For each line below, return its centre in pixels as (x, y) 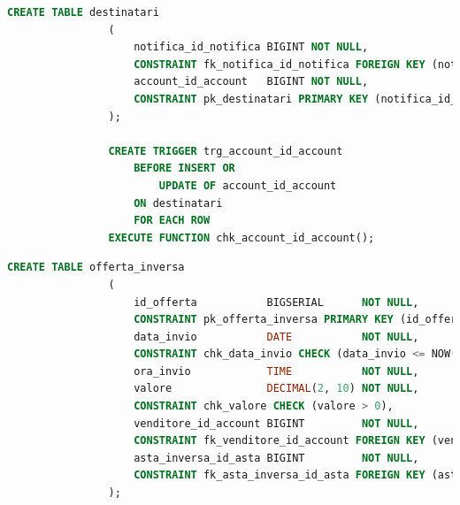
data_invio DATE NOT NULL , (276, 337)
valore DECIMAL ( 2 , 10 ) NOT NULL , (276, 389)
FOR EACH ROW (172, 221)
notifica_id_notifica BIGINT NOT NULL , (251, 47)
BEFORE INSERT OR (184, 168)
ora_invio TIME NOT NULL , (276, 371)
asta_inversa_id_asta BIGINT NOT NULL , (276, 458)
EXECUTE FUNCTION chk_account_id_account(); (241, 237)
